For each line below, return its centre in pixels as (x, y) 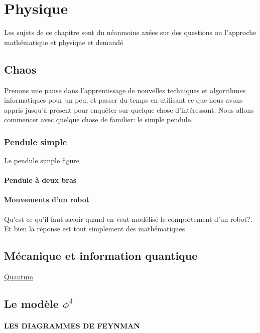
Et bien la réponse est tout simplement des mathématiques (95, 229)
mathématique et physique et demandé (64, 42)
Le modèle (31, 304)
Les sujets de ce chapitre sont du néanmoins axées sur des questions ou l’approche (130, 32)
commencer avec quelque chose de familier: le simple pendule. (98, 119)
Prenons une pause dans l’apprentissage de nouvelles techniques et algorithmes (125, 90)
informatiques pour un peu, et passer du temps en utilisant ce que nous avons (123, 100)
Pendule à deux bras (40, 180)
